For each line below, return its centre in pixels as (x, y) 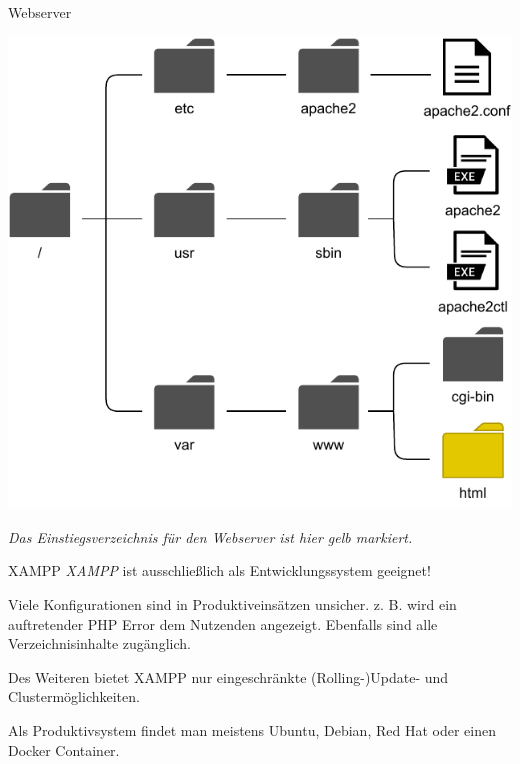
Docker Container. (64, 749)
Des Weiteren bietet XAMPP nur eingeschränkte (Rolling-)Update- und (228, 676)
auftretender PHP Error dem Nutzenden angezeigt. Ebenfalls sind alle (223, 623)
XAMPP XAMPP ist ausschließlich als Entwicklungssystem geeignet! (219, 570)
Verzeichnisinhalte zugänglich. (99, 643)
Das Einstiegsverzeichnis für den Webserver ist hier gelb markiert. (210, 536)
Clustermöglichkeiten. (74, 696)
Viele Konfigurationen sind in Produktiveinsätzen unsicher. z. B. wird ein (232, 604)
